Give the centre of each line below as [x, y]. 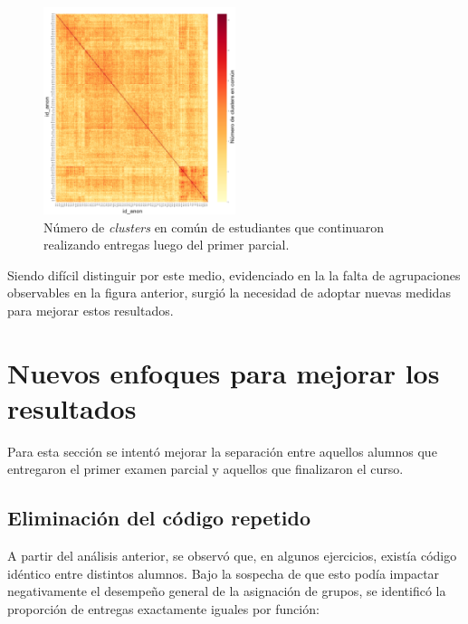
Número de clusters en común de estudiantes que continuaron [214, 227]
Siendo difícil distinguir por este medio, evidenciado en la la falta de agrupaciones [234, 274]
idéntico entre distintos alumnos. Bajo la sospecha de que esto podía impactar [224, 573]
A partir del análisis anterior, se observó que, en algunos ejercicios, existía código [232, 556]
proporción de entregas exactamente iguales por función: [163, 609]
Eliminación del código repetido [159, 518]
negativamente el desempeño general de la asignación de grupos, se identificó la [227, 591]
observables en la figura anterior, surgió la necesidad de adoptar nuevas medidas [229, 293]
